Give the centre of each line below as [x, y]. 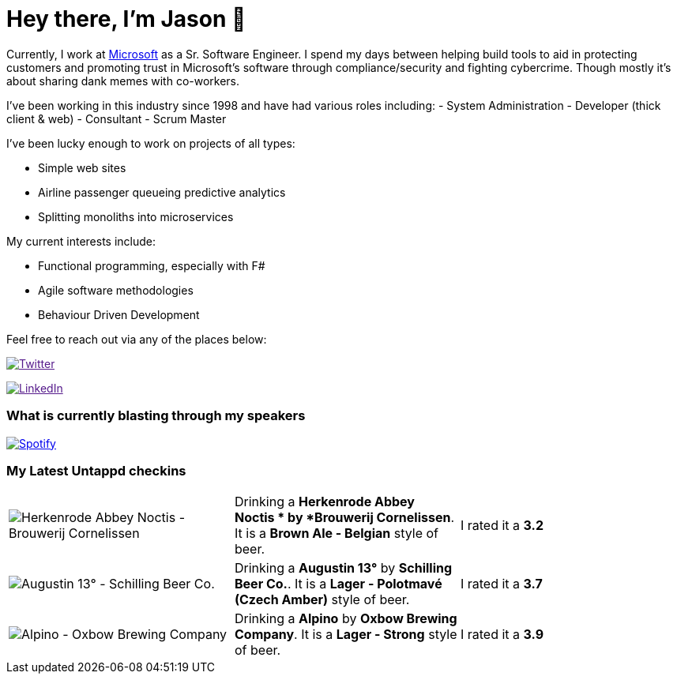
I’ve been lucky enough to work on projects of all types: [151, 143]
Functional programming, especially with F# [152, 265]
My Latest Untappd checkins [96, 470]
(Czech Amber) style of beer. [322, 600]
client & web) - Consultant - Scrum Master [117, 118]
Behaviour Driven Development [119, 314]
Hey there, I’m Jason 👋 [126, 19]
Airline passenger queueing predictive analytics [162, 192]
